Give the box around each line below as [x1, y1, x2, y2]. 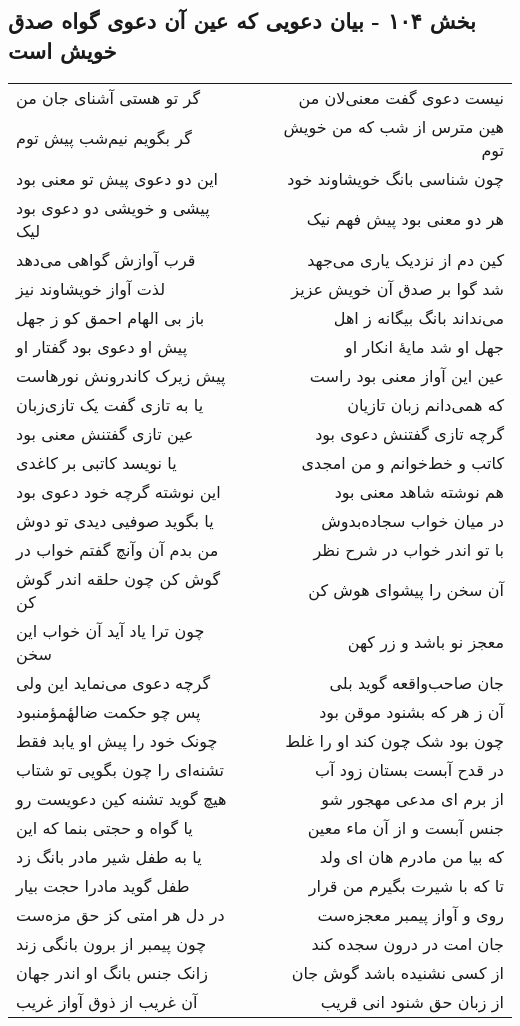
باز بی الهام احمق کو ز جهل [16, 305, 205, 329]
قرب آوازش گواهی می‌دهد [16, 247, 196, 271]
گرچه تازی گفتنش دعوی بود [315, 421, 504, 445]
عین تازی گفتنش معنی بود [16, 421, 194, 445]
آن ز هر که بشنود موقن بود [319, 699, 504, 723]
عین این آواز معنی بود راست [309, 363, 504, 387]
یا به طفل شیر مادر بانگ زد [16, 844, 202, 868]
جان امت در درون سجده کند [311, 931, 504, 955]
